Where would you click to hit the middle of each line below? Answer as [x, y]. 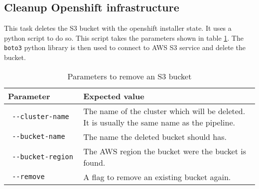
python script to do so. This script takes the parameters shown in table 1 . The [124, 37]
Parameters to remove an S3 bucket [129, 76]
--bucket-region [43, 157]
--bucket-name [39, 137]
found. [94, 162]
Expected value [114, 96]
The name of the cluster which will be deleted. [164, 111]
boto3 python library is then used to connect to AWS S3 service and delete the [125, 47]
